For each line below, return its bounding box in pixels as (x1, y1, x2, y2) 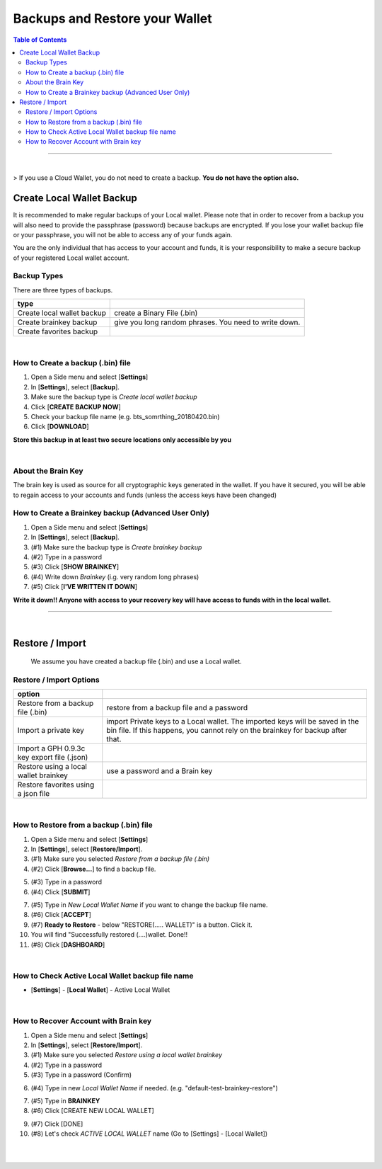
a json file (17, 789, 50, 799)
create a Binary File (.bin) (114, 308, 198, 318)
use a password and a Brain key (106, 766, 213, 776)
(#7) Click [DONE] (30, 1119, 83, 1128)
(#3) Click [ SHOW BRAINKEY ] (30, 563, 120, 571)
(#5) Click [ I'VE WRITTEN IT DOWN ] (30, 583, 138, 591)
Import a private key (17, 726, 85, 736)
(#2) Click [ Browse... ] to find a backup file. (30, 865, 156, 873)
